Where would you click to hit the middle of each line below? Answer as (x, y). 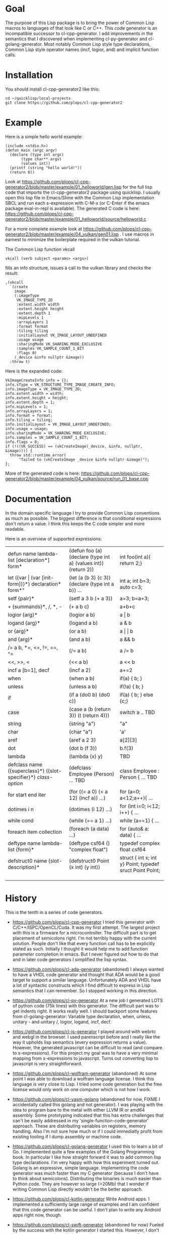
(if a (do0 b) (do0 (90, 694)
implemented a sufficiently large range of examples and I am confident (86, 1204)
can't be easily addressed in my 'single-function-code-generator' (80, 1120)
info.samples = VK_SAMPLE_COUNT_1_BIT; (47, 438)
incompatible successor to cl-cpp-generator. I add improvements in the (79, 33)
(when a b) (82, 678)
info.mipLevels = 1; (27, 407)
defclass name (25, 764)
